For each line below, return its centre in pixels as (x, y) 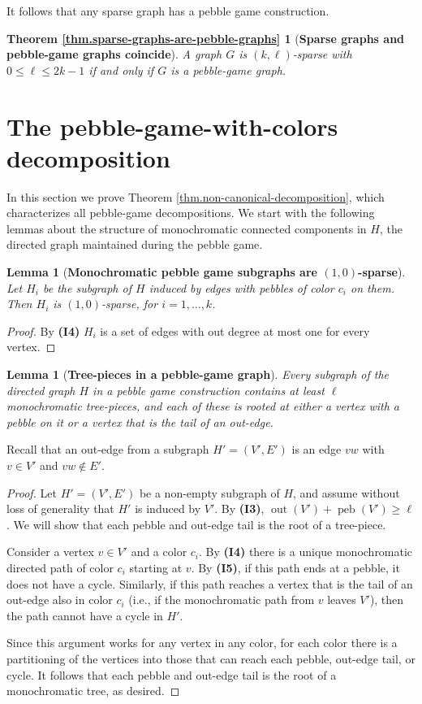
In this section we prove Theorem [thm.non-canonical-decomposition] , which (196, 196)
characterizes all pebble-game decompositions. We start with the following (191, 213)
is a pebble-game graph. (228, 70)
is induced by (168, 508)
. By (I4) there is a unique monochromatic (306, 552)
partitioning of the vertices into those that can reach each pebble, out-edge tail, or (211, 658)
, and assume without (347, 492)
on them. (373, 287)
